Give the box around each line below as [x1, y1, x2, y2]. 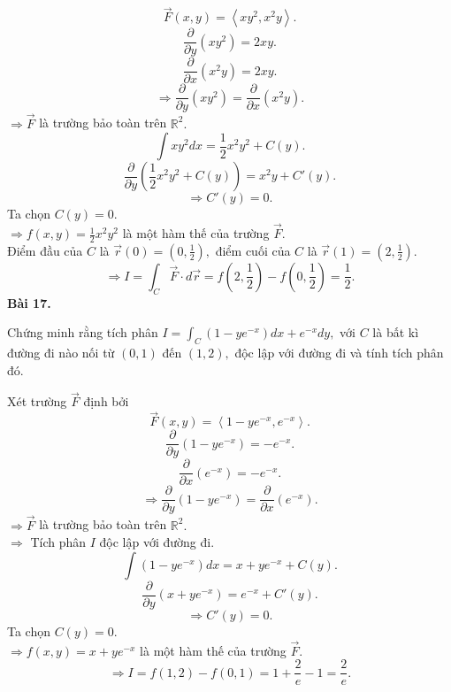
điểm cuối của [215, 241, 291, 259]
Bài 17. [7, 293, 51, 311]
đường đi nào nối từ [7, 343, 115, 362]
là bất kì [372, 323, 419, 342]
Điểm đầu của [7, 241, 83, 259]
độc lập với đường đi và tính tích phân [234, 343, 444, 362]
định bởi [83, 392, 129, 411]
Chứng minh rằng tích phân [7, 323, 158, 342]
